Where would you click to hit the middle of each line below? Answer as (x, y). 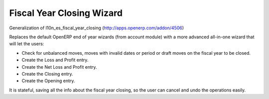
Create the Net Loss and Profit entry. (59, 67)
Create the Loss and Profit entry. (55, 60)
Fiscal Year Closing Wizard (66, 13)
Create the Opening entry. (48, 81)
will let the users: (27, 44)
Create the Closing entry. (47, 74)
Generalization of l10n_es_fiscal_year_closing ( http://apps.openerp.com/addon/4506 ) (97, 28)
